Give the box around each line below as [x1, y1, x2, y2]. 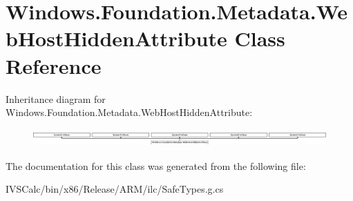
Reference [6, 51, 102, 79]
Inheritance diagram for [6, 91, 106, 106]
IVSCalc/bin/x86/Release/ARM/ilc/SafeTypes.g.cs [6, 182, 224, 196]
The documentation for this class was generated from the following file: [6, 158, 306, 173]
